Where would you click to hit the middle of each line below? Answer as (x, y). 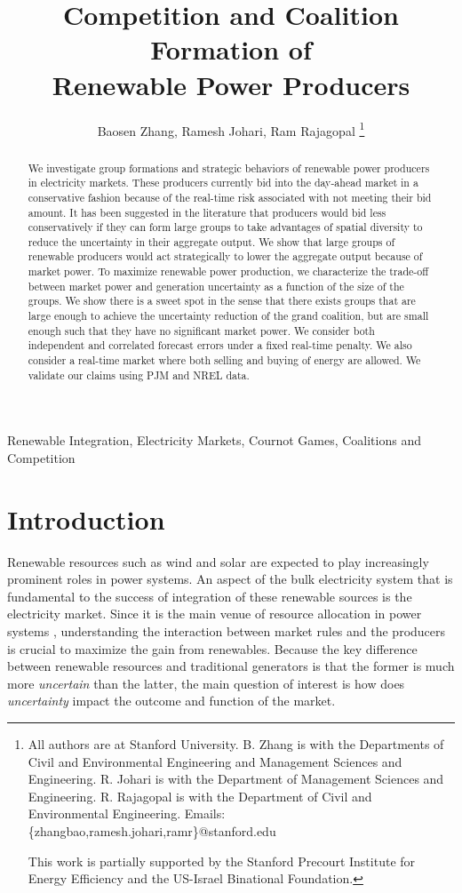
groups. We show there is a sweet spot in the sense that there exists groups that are (222, 301)
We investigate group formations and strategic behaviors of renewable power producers (229, 167)
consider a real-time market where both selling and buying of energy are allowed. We (224, 360)
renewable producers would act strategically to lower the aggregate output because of (225, 256)
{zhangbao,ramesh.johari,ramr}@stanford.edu (152, 831)
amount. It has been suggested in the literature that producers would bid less (207, 212)
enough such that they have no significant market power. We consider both (201, 330)
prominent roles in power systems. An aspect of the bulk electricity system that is (230, 579)
